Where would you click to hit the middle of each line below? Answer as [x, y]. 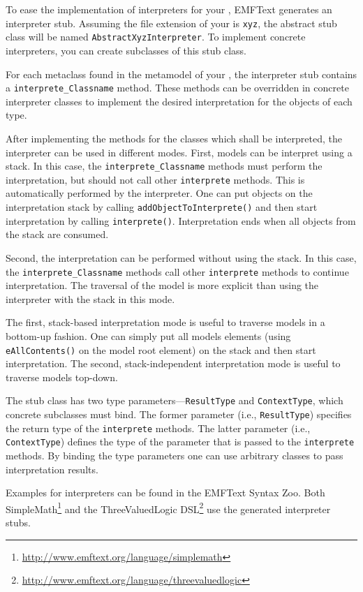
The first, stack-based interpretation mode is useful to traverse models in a [165, 322]
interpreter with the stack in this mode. [90, 298]
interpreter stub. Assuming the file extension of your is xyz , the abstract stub [171, 23]
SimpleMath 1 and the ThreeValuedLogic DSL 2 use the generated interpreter [168, 508]
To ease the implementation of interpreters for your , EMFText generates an [169, 9]
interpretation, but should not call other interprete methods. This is [155, 179]
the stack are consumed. [57, 234]
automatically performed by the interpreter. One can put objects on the [159, 193]
